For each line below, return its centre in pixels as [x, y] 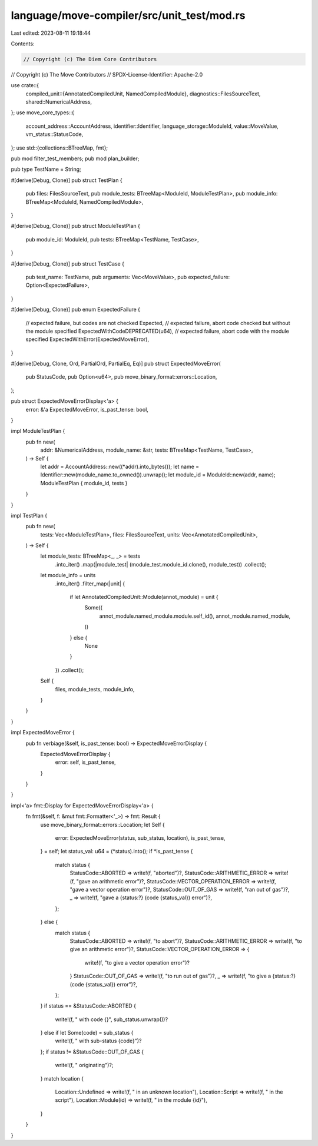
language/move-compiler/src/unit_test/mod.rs [128, 15]
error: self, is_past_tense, [85, 762]
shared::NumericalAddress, [59, 102]
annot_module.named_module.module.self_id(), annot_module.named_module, [195, 616]
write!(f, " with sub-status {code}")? [98, 1041]
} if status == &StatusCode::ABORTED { [88, 1006]
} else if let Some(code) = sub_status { [87, 1033]
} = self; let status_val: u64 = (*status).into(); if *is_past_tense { [117, 852]
